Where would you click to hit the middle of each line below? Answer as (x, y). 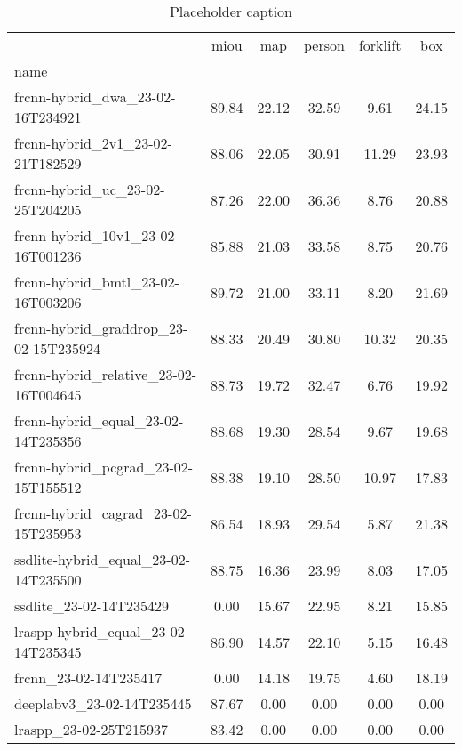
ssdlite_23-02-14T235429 (92, 606)
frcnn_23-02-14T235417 (88, 678)
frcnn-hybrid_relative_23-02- (106, 374)
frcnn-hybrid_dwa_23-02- (95, 97)
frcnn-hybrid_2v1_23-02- (93, 143)
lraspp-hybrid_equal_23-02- (102, 631)
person (324, 45)
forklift (380, 45)
